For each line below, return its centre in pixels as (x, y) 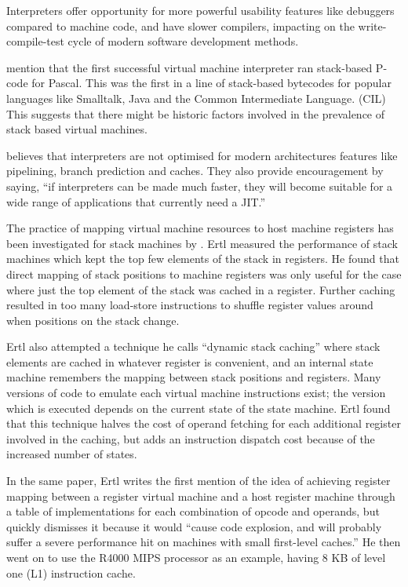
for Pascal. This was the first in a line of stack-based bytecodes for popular (211, 83)
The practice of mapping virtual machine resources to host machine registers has (200, 228)
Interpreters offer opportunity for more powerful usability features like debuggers (200, 10)
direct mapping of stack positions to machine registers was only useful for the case (204, 273)
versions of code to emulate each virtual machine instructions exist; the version (196, 393)
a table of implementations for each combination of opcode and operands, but (193, 511)
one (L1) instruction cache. (71, 572)
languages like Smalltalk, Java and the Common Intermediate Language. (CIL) (196, 98)
